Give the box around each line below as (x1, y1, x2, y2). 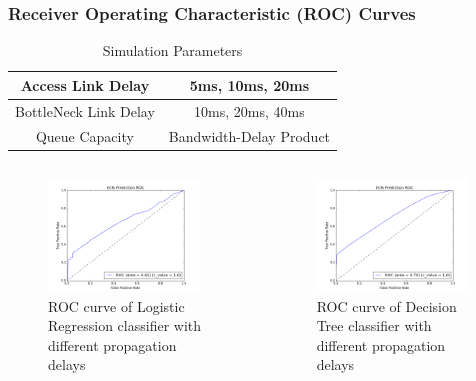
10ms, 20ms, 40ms (194, 100, 305, 121)
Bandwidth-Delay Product (168, 125, 331, 146)
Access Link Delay (20, 74, 150, 95)
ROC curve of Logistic (48, 295, 185, 316)
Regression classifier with (48, 315, 202, 336)
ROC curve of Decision (316, 295, 457, 316)
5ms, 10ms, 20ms (189, 74, 310, 95)
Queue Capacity (35, 125, 134, 146)
